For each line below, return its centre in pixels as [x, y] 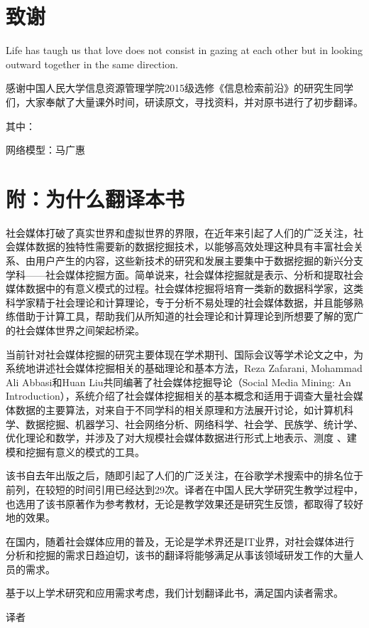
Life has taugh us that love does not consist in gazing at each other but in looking [184, 50]
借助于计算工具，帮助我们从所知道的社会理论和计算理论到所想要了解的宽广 [189, 316]
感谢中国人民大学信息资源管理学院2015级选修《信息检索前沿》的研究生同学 [180, 88]
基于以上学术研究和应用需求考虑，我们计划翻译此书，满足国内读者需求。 [175, 593]
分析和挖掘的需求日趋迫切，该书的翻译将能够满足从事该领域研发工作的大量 [180, 555]
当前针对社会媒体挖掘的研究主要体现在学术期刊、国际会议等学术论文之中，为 [184, 354]
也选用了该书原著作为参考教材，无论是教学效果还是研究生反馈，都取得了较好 [184, 503]
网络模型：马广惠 [45, 150]
